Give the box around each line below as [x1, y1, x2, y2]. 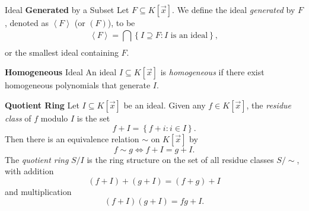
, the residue [246, 98, 292, 111]
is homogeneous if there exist [160, 66, 265, 78]
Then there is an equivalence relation [5, 132, 139, 145]
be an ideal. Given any [123, 98, 206, 111]
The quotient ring [5, 153, 69, 165]
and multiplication [5, 185, 72, 197]
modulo [40, 111, 68, 124]
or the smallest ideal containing [5, 46, 119, 58]
